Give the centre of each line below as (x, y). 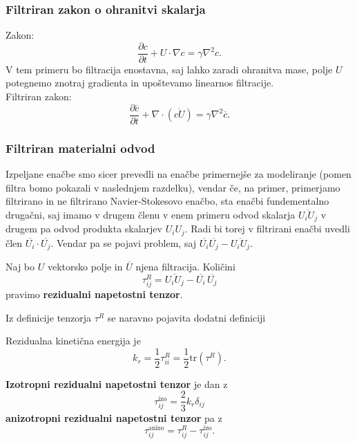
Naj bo (20, 267)
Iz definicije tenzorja (49, 317)
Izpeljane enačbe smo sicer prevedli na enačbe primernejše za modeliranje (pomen (178, 173)
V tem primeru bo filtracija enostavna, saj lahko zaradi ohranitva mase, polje (169, 69)
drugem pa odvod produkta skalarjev (84, 229)
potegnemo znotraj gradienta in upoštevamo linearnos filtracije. (140, 83)
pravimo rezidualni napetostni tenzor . (94, 294)
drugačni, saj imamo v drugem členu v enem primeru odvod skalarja (151, 214)
